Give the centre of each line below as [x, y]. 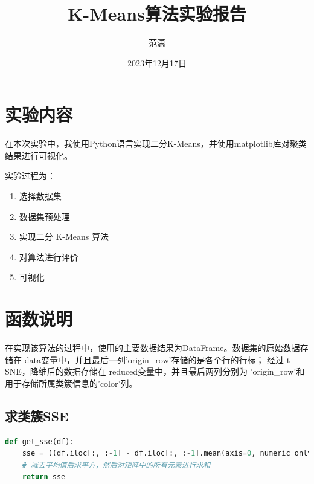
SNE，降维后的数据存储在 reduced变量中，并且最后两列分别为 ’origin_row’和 [155, 371]
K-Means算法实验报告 [157, 14]
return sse [44, 477]
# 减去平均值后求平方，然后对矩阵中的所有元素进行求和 [116, 465]
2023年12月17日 [157, 63]
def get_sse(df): [40, 441]
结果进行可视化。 [39, 155]
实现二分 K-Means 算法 [64, 237]
